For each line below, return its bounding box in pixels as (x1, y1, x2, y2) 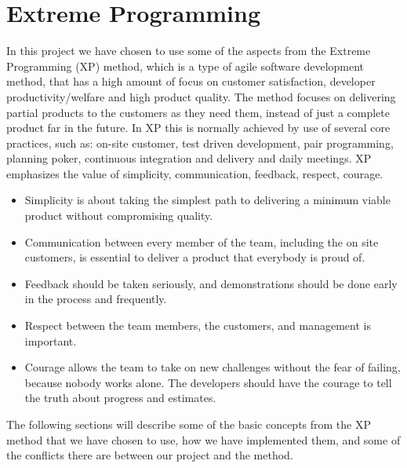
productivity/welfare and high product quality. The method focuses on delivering (6, 88, 396, 104)
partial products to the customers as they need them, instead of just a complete (6, 104, 390, 120)
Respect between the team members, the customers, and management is (24, 317, 371, 334)
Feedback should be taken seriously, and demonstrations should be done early (24, 275, 398, 291)
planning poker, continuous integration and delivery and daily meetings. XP (6, 150, 372, 166)
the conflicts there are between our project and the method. (6, 447, 293, 463)
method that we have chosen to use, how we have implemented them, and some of (6, 431, 401, 448)
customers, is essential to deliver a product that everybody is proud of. (24, 249, 365, 265)
